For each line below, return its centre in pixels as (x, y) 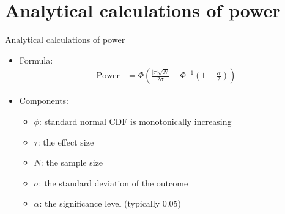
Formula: (36, 60)
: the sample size (72, 162)
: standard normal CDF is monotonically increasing (135, 121)
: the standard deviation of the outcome (113, 183)
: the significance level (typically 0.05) (110, 203)
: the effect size (66, 142)
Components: (44, 101)
